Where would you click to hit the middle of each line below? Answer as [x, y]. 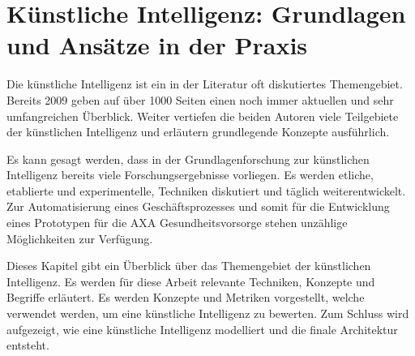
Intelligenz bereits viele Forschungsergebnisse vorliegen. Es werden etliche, [190, 175]
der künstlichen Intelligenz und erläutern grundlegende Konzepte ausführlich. [198, 132]
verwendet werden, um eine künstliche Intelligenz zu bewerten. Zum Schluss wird [208, 313]
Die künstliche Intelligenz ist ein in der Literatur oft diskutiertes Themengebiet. [205, 84]
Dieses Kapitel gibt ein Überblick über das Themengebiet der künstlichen [189, 266]
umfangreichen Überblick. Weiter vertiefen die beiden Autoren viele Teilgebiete [203, 116]
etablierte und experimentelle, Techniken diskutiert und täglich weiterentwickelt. [206, 190]
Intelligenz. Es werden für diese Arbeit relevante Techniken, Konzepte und [191, 281]
